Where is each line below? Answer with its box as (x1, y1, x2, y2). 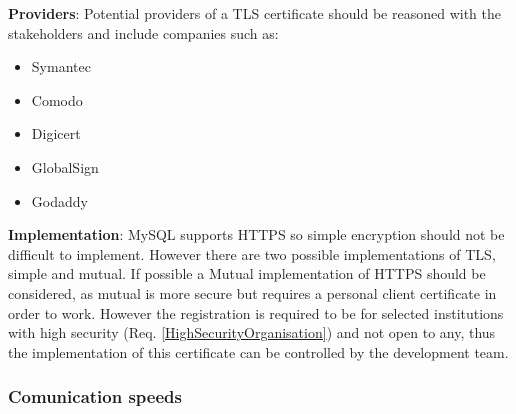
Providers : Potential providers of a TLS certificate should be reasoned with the (8, 3, 501, 23)
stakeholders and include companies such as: (8, 22, 279, 43)
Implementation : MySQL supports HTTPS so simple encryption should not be (8, 224, 505, 245)
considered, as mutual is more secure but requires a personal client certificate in (8, 282, 497, 303)
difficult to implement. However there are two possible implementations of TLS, (8, 243, 496, 264)
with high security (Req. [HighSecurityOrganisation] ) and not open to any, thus (8, 322, 496, 343)
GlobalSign (31, 156, 99, 177)
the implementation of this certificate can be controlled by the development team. (8, 341, 509, 362)
